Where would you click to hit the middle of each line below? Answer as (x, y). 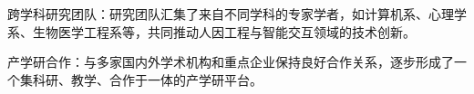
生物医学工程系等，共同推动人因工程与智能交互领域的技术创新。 (224, 31)
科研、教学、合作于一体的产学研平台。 (147, 79)
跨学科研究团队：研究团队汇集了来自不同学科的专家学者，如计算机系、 (218, 14)
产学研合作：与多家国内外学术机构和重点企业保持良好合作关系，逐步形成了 (231, 62)
